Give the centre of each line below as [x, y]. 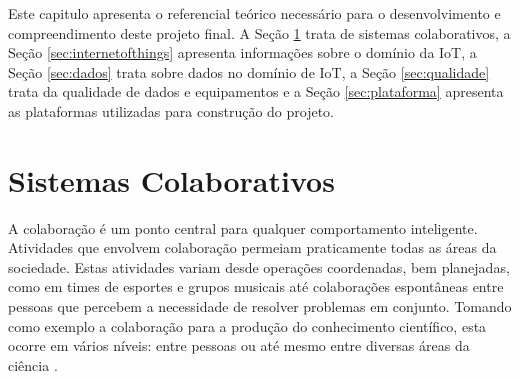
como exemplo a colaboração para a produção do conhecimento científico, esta [247, 325]
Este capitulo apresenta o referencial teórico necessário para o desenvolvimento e [254, 13]
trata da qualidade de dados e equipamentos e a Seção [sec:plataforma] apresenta [256, 91]
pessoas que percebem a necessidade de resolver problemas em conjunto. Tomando [260, 306]
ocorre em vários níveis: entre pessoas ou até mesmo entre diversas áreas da [239, 345]
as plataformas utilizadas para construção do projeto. [171, 110]
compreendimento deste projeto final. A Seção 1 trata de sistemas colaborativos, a [259, 32]
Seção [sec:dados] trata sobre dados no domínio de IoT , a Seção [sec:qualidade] [249, 71]
